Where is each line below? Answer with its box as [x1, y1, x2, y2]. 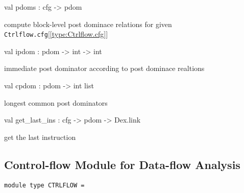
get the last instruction [4, 131, 76, 142]
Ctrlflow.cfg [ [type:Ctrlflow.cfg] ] [4, 29, 108, 39]
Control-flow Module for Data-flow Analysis [4, 156, 240, 172]
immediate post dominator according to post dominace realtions [4, 63, 205, 74]
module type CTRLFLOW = [4, 181, 85, 189]
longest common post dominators [4, 97, 108, 108]
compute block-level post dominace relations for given [4, 18, 172, 29]
